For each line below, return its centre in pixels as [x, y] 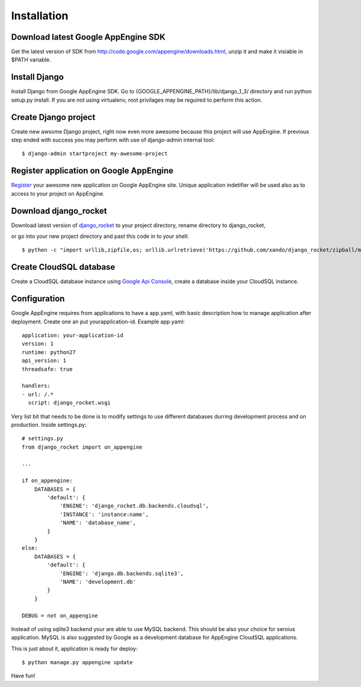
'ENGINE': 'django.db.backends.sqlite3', [122, 573]
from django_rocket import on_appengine [82, 447]
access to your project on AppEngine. [58, 193]
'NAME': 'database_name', [98, 523]
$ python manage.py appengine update [78, 663]
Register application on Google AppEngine [92, 171]
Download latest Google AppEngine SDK [88, 37]
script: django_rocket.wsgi [69, 403]
